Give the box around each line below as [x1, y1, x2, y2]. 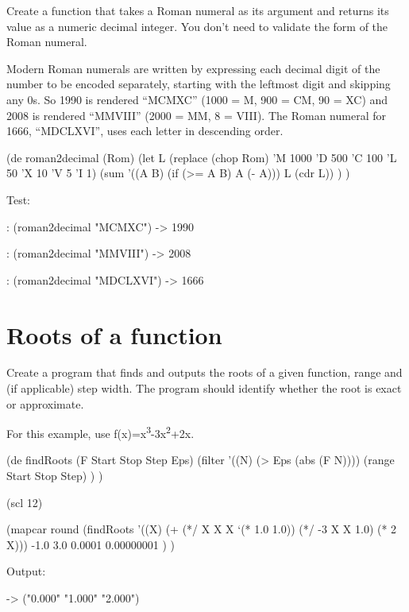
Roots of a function [6, 318, 222, 351]
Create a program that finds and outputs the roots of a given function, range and [6, 364, 403, 381]
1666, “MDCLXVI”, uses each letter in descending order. [6, 122, 284, 139]
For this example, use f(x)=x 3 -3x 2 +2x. [6, 423, 195, 441]
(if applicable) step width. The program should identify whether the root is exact [6, 380, 402, 397]
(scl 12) [6, 494, 43, 510]
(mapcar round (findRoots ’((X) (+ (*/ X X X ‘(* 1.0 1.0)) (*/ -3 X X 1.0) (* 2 [6, 521, 397, 537]
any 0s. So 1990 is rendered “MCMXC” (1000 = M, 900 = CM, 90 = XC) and [6, 91, 388, 107]
